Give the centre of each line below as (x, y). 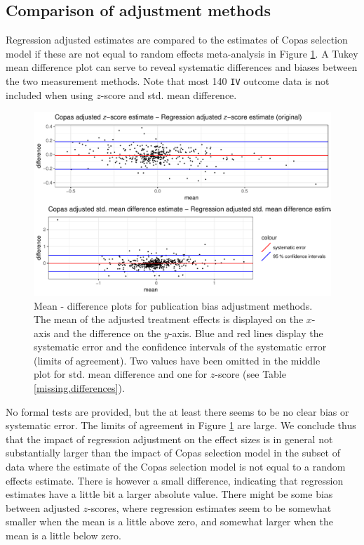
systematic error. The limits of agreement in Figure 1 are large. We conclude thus (181, 425)
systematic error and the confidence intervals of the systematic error (180, 347)
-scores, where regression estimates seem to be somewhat (210, 507)
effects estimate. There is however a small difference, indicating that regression (175, 480)
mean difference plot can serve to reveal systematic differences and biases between (182, 67)
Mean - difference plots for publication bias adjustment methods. (173, 305)
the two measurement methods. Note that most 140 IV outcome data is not (168, 80)
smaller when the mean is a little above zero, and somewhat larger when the (169, 521)
